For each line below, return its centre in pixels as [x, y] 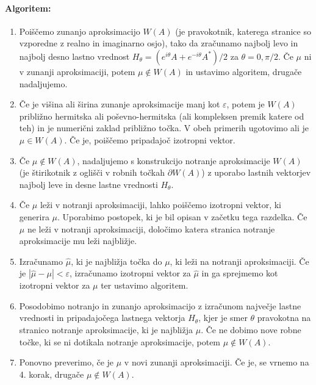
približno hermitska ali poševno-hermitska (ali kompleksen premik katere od [162, 116]
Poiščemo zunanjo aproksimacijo [80, 31]
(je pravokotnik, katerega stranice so [243, 31]
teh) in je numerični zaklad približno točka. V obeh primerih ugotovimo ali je [164, 128]
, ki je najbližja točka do [117, 261]
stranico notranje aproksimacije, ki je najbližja [106, 330]
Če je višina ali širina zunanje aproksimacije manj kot [120, 104]
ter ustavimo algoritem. [145, 285]
